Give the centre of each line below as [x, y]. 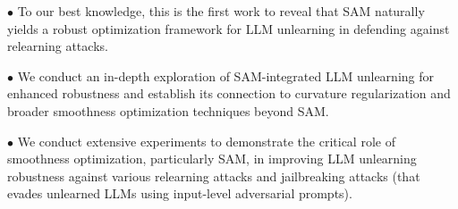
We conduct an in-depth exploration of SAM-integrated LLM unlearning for [226, 75]
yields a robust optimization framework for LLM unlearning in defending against [229, 28]
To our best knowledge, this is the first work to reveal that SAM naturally [221, 11]
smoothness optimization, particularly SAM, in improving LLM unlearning [212, 159]
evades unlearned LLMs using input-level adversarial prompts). [180, 193]
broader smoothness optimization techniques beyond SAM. [168, 110]
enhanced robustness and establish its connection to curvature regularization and [229, 93]
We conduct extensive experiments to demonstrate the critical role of [206, 141]
